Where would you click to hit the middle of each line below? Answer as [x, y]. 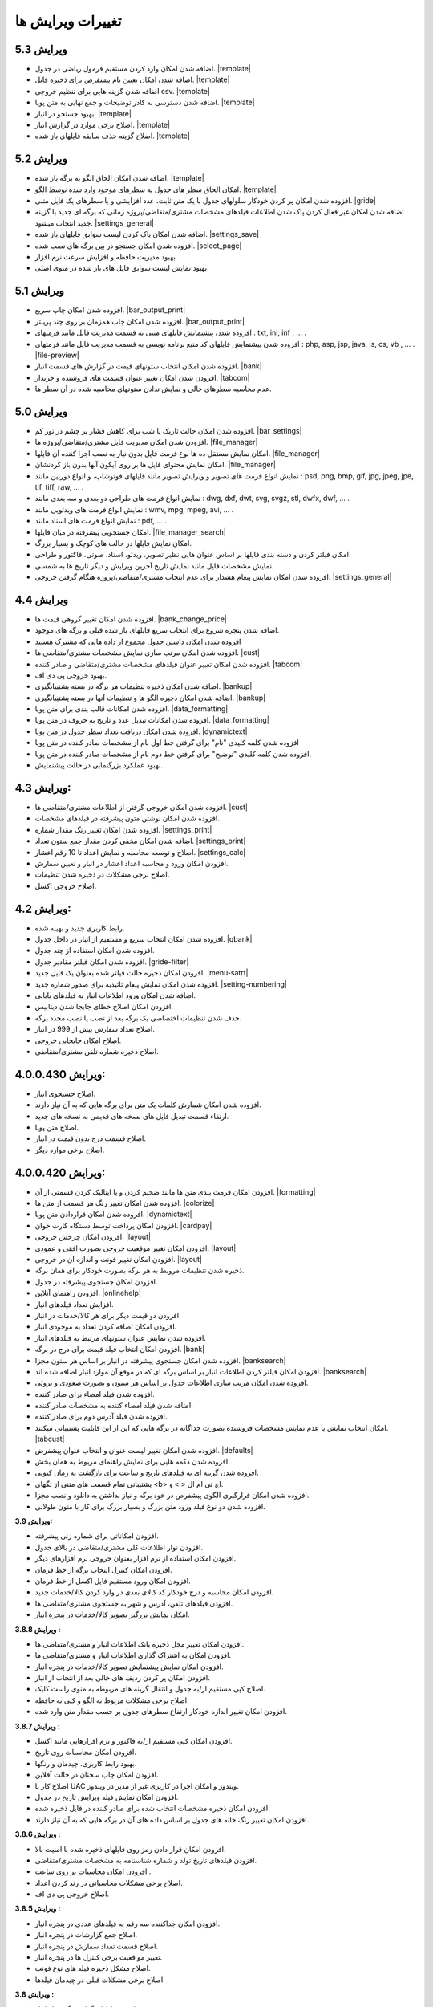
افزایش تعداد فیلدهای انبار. [74, 1304]
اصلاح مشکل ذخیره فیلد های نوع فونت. [93, 1968]
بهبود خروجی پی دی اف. [71, 675]
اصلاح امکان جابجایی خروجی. [78, 1040]
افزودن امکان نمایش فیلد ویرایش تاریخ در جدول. [107, 1797]
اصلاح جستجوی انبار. [65, 1093]
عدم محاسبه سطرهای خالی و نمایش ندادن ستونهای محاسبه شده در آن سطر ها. [153, 389]
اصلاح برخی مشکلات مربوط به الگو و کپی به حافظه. [112, 1700]
